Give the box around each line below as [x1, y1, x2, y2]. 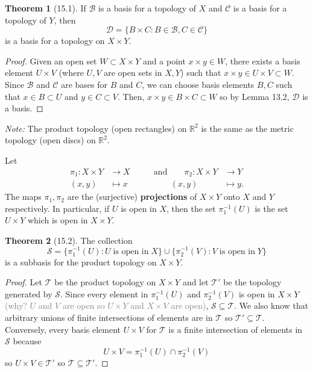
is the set [255, 202, 288, 214]
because [13, 335, 42, 347]
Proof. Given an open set [5, 54, 97, 67]
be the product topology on [54, 276, 156, 288]
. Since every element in [60, 287, 148, 300]
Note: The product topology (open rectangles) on [5, 122, 187, 134]
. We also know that [234, 299, 309, 312]
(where [58, 66, 84, 79]
